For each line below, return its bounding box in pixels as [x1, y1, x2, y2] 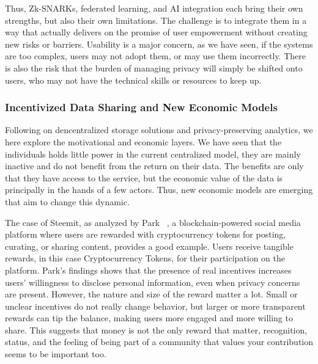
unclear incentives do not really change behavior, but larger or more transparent [5, 299, 306, 312]
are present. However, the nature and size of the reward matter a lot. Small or [5, 288, 298, 300]
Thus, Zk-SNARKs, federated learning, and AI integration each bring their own [5, 2, 303, 14]
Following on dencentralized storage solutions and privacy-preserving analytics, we [5, 123, 313, 136]
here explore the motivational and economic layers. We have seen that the [5, 135, 282, 148]
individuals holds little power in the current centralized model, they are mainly [5, 147, 301, 160]
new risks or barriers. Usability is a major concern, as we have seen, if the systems [5, 37, 313, 50]
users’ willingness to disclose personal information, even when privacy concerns [5, 275, 300, 288]
